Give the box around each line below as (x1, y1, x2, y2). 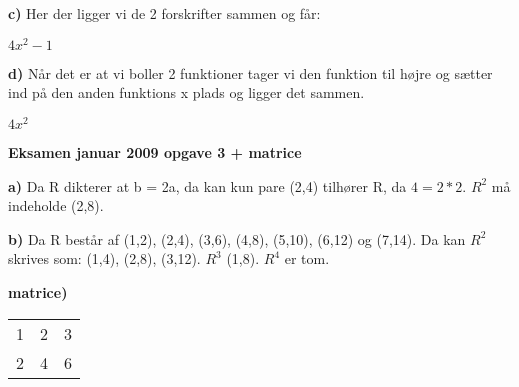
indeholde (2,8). (8, 195, 104, 216)
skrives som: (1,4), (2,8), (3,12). (8, 248, 201, 269)
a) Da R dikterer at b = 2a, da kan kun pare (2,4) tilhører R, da (8, 175, 407, 196)
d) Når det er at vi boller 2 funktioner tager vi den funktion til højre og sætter (8, 62, 493, 83)
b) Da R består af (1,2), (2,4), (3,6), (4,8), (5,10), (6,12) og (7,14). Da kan (8, 228, 466, 249)
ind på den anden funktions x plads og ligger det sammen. (8, 82, 365, 103)
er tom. (284, 248, 330, 269)
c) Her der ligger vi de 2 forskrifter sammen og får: (8, 3, 321, 23)
